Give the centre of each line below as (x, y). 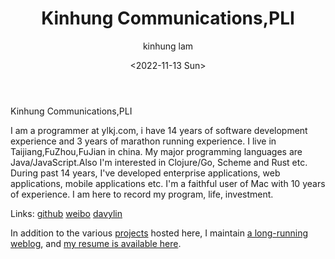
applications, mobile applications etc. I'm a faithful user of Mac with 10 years (168, 183)
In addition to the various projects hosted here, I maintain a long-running (159, 233)
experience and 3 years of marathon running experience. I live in (143, 141)
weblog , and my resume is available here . (96, 243)
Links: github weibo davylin (66, 213)
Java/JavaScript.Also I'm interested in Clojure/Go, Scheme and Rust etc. (159, 162)
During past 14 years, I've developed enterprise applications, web (145, 173)
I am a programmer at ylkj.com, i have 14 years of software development (159, 130)
